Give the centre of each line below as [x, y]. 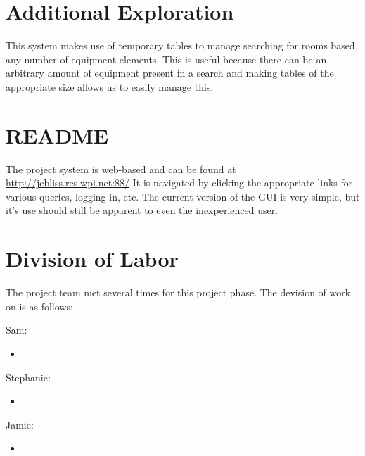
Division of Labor [92, 259]
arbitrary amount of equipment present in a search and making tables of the [170, 73]
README [57, 135]
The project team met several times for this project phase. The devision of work [178, 292]
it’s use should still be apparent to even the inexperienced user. [142, 210]
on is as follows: [39, 306]
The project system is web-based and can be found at [121, 169]
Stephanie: [28, 377]
